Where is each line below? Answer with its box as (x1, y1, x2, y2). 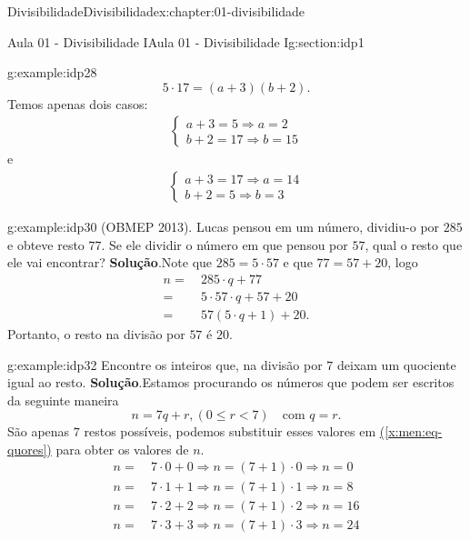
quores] (7, 439, 47, 458)
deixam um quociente (337, 355, 456, 374)
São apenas (7, 422, 70, 441)
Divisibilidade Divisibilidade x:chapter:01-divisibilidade (7, 2, 305, 20)
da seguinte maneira (7, 390, 119, 409)
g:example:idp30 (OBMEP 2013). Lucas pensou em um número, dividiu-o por (7, 217, 440, 236)
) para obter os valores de (46, 439, 189, 458)
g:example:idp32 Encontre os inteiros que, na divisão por (7, 355, 323, 374)
